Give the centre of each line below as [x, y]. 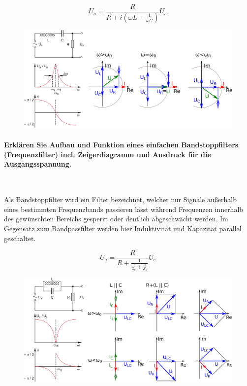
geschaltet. [20, 238]
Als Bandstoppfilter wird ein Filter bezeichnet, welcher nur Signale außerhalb [120, 199]
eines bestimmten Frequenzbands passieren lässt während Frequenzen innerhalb [124, 209]
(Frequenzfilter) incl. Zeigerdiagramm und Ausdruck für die [108, 154]
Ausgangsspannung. [38, 164]
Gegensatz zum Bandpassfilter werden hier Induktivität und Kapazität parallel [123, 228]
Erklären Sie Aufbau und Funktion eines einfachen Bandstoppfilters [121, 145]
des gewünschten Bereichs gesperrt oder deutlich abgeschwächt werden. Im [116, 219]
